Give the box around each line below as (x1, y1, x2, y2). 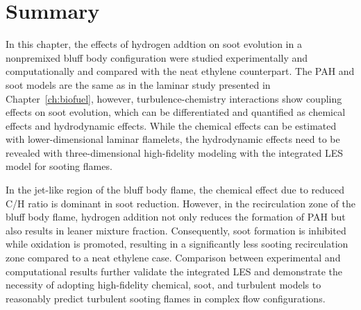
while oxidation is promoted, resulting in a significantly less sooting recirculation (6, 236, 349, 251)
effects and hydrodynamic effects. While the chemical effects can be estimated (6, 118, 337, 132)
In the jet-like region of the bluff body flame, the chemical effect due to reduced (6, 182, 345, 197)
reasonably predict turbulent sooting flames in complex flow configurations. (6, 291, 326, 305)
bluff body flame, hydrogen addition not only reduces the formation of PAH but (6, 209, 346, 224)
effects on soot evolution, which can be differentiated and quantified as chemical (6, 105, 346, 119)
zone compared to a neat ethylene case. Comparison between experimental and (6, 250, 341, 265)
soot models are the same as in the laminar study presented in (6, 77, 271, 92)
